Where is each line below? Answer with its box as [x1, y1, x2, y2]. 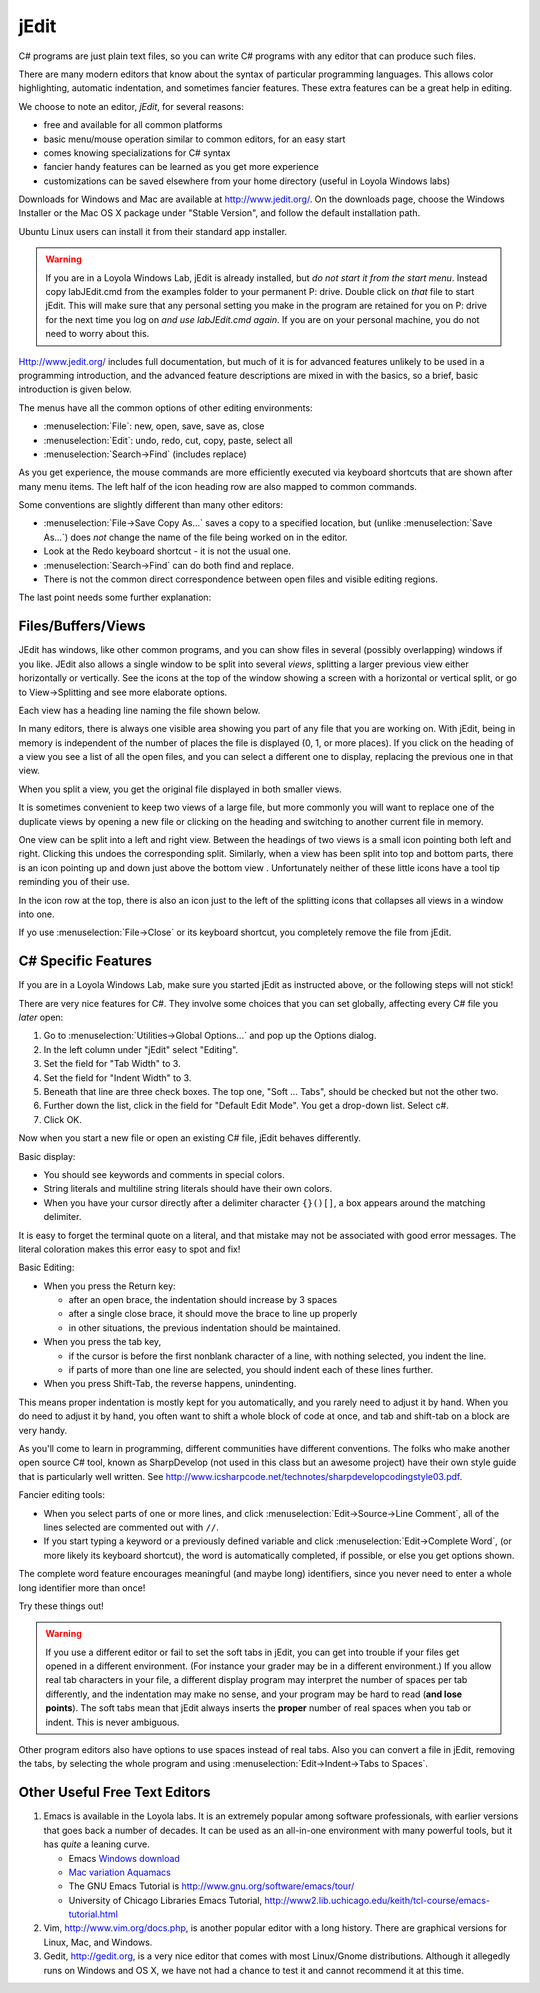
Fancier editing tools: [18, 1489, 105, 1501]
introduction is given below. [18, 383, 132, 395]
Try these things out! [18, 1600, 104, 1612]
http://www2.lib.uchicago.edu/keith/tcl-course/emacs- [264, 1894, 490, 1906]
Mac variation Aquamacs [68, 1866, 172, 1878]
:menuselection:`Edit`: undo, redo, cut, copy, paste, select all [43, 434, 293, 446]
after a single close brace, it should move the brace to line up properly [68, 1308, 358, 1320]
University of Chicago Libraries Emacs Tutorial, [68, 1894, 263, 1906]
